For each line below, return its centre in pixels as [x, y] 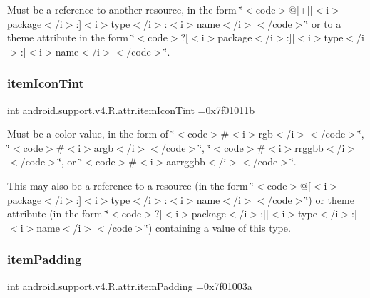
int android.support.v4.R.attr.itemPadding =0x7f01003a [130, 286]
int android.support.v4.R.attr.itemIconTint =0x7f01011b [131, 109]
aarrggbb [186, 161]
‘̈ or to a [323, 23]
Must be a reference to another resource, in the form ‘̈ [125, 9]
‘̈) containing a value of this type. [218, 227]
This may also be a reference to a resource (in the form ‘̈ [131, 185]
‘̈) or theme [330, 199]
